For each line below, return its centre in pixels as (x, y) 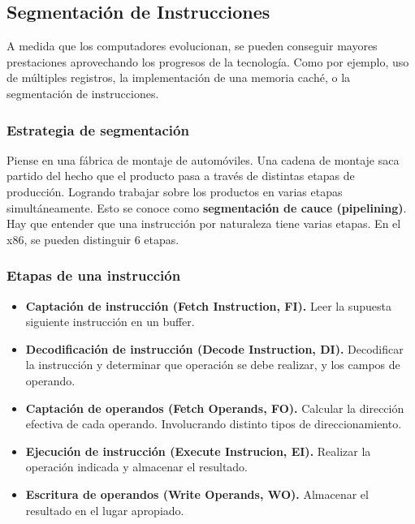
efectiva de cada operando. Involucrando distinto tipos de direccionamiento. (214, 424)
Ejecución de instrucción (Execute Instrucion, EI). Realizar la (198, 451)
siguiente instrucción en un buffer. (110, 322)
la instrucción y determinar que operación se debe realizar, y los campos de (213, 365)
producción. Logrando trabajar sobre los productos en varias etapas (175, 191)
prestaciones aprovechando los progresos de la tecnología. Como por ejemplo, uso (208, 61)
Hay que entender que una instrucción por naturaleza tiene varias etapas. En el (204, 223)
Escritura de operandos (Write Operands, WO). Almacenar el (197, 494)
